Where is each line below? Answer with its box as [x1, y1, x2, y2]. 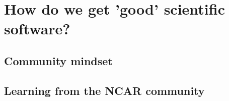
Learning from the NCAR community [4, 82, 205, 98]
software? [4, 18, 70, 39]
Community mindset [4, 53, 113, 68]
